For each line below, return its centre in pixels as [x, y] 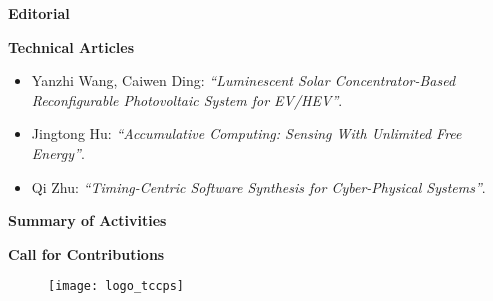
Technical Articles [71, 46]
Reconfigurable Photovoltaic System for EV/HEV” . [187, 99]
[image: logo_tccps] [116, 286]
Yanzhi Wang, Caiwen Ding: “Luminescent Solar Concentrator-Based [243, 80]
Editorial [39, 13]
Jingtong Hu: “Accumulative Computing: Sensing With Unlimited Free [246, 133]
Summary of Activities [87, 220]
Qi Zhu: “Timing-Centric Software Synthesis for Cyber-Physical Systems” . [258, 186]
